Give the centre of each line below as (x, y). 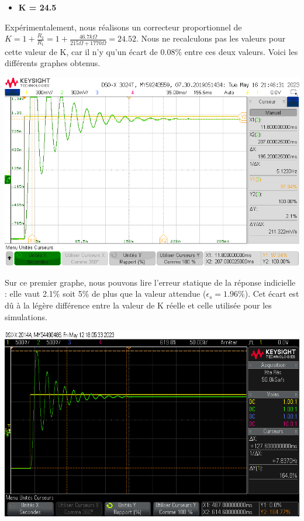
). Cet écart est (272, 294)
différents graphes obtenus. (53, 63)
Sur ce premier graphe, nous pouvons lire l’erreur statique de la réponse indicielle (150, 282)
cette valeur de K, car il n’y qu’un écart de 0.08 (90, 51)
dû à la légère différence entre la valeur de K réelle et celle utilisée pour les (138, 305)
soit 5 (72, 294)
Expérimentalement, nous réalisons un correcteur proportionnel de (123, 27)
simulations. (26, 316)
